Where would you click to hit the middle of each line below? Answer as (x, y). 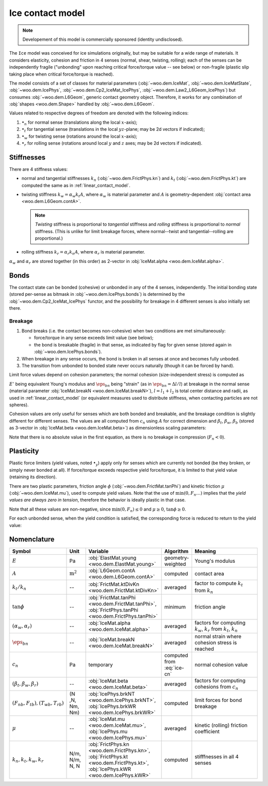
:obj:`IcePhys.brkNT (112, 694)
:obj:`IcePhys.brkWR (112, 706)
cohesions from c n (216, 687)
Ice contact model (47, 13)
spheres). (19, 405)
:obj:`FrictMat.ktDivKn (114, 584)
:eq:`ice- (174, 668)
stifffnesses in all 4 (217, 757)
